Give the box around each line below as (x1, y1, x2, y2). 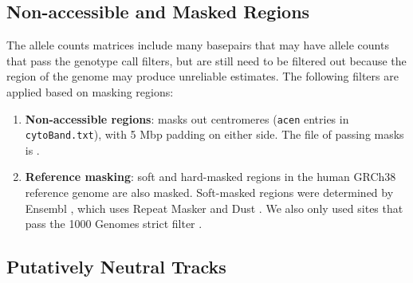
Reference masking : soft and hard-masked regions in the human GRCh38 (25, 168, 396, 185)
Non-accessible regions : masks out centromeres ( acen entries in (25, 110, 349, 127)
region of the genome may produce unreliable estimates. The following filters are (6, 68, 399, 85)
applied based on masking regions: (6, 83, 174, 100)
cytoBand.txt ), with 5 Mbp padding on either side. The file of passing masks (25, 126, 404, 143)
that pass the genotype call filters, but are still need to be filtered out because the (6, 52, 407, 69)
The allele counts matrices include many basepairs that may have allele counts (6, 37, 389, 53)
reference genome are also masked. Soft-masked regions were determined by (25, 184, 394, 201)
